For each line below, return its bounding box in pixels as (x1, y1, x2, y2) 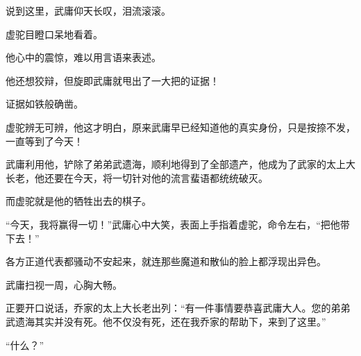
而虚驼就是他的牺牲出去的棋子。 (6, 194, 151, 208)
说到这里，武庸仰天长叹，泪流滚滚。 (6, 3, 171, 17)
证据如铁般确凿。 (6, 96, 83, 111)
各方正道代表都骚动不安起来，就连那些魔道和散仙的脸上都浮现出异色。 (6, 254, 326, 269)
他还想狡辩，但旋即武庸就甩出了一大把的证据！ (6, 73, 219, 87)
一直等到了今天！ (6, 133, 83, 148)
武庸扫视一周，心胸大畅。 (6, 277, 122, 291)
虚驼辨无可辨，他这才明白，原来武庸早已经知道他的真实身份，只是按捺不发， (6, 119, 355, 134)
